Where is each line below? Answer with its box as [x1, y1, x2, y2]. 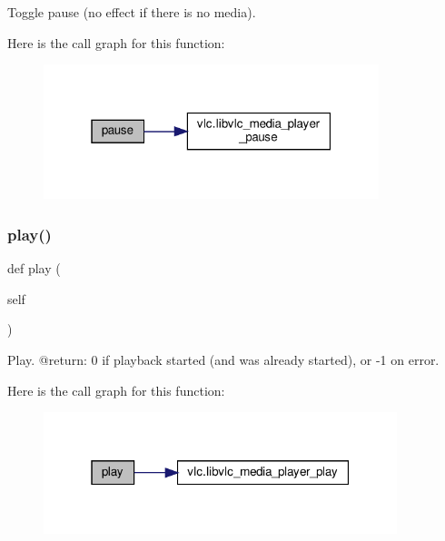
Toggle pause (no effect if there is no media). [7, 3, 256, 21]
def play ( [7, 259, 61, 278]
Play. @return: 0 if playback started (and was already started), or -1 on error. [7, 350, 440, 369]
